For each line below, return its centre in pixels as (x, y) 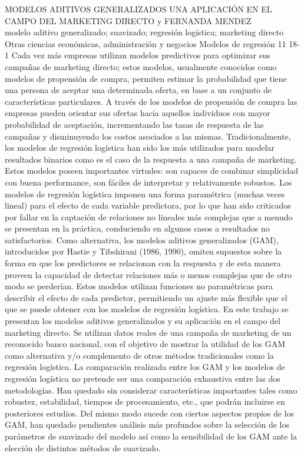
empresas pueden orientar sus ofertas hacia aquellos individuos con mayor (138, 113)
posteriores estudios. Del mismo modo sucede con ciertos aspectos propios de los (150, 413)
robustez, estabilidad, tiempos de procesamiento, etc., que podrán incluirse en (145, 402)
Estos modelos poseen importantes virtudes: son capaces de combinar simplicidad (151, 171)
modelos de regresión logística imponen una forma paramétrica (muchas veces (145, 194)
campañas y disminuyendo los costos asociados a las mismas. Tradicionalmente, (148, 136)
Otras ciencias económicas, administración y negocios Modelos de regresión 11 (146, 43)
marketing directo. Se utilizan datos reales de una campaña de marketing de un (148, 332)
